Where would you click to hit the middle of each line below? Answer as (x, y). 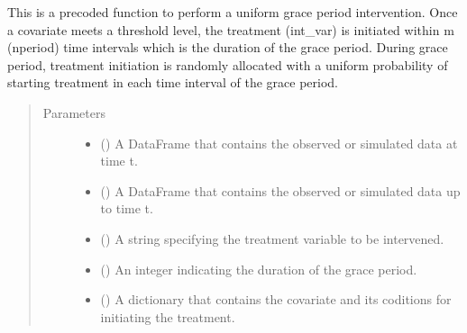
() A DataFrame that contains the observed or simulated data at (279, 143)
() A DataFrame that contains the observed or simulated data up (280, 190)
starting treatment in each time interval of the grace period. (173, 82)
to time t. (127, 208)
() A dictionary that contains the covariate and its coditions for (276, 299)
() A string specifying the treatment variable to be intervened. (272, 238)
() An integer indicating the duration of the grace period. (259, 269)
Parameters (74, 112)
